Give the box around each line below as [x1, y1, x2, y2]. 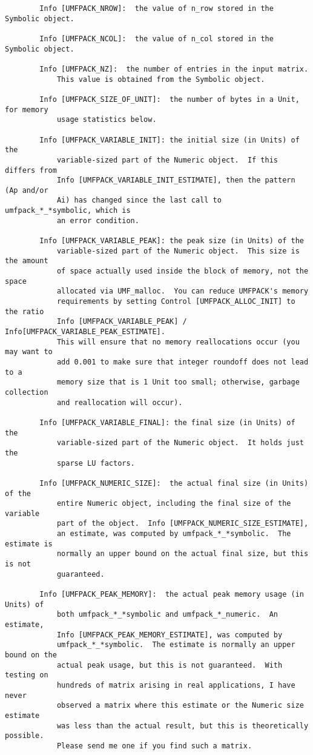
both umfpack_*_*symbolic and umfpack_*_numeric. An [56, 610, 278, 619]
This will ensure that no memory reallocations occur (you [56, 337, 300, 346]
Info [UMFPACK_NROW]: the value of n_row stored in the [39, 4, 274, 13]
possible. [5, 731, 44, 740]
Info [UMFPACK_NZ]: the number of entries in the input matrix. [39, 64, 309, 73]
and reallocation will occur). [56, 398, 183, 407]
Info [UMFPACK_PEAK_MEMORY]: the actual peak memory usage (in [39, 590, 304, 599]
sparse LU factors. [56, 458, 135, 468]
